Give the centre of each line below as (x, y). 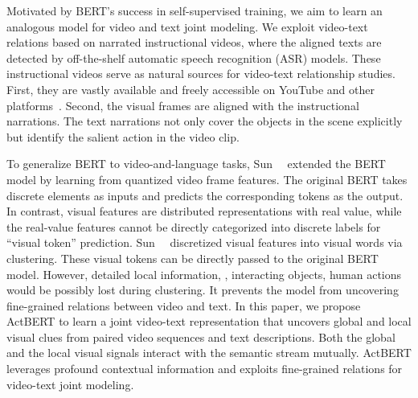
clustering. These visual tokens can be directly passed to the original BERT (193, 258)
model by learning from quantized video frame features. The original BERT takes (207, 179)
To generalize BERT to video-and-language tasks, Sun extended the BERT (196, 164)
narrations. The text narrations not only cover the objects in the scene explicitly (205, 121)
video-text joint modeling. (70, 384)
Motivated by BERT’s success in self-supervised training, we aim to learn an (195, 10)
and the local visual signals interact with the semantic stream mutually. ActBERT (209, 353)
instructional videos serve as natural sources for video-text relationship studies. (201, 74)
